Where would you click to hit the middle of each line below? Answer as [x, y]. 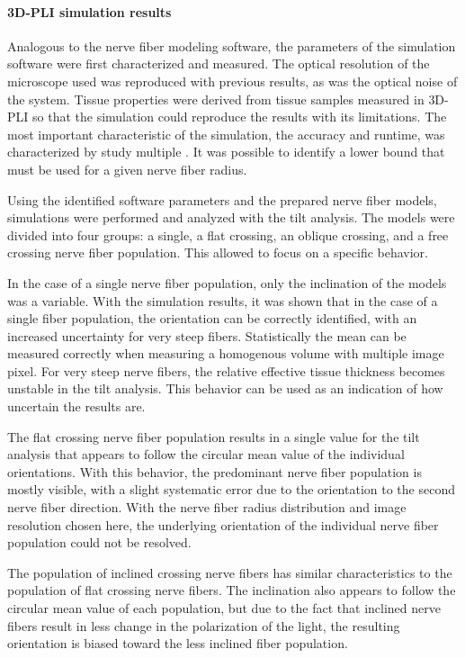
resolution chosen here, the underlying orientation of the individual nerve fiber [223, 524]
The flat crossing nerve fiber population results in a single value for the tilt [214, 436]
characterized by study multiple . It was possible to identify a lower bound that [226, 152]
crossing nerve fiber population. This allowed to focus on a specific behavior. [218, 252]
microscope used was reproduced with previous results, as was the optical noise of [232, 81]
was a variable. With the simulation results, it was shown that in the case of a [223, 300]
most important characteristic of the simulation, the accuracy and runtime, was [226, 134]
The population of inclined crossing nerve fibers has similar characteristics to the [230, 572]
